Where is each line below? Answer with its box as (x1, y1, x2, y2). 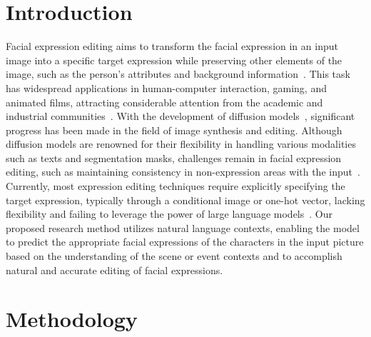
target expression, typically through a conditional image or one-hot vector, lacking (6, 192, 365, 207)
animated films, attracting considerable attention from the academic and (6, 94, 323, 109)
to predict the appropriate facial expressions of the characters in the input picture (6, 234, 364, 249)
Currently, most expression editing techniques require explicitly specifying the (6, 178, 345, 193)
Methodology (6, 304, 138, 333)
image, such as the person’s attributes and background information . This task (6, 66, 350, 81)
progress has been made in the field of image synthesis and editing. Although (6, 122, 342, 137)
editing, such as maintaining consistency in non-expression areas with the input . (6, 164, 360, 179)
